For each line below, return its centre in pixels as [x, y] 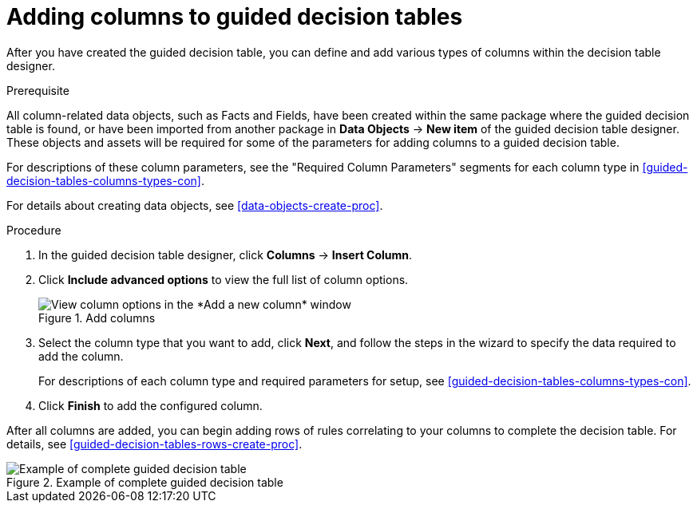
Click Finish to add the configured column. [150, 405]
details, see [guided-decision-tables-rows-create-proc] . [154, 444]
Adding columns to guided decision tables [235, 17]
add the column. [81, 356]
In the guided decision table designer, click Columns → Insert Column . [226, 254]
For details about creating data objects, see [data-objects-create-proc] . [195, 205]
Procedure [34, 230]
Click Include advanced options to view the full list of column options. [224, 279]
